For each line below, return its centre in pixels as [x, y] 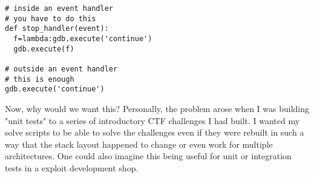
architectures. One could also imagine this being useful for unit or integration [148, 156]
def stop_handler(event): [57, 29]
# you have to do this [51, 18]
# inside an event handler [59, 8]
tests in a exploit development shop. [72, 167]
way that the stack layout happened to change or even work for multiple [139, 144]
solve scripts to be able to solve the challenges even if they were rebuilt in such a [155, 132]
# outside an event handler [61, 69]
